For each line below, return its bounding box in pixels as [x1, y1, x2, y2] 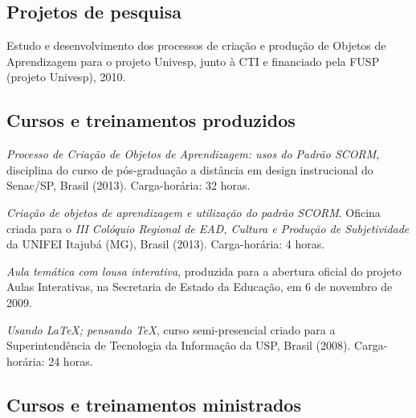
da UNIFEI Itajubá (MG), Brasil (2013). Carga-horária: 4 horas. [6, 236, 325, 252]
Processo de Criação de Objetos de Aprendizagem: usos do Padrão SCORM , [6, 145, 380, 162]
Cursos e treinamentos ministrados [6, 391, 301, 416]
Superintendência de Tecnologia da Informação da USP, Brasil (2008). [6, 337, 351, 354]
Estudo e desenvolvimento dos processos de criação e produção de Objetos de [6, 37, 386, 54]
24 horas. [48, 352, 93, 369]
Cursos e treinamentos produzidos [6, 108, 296, 133]
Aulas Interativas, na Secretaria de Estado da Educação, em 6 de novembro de [6, 278, 393, 295]
